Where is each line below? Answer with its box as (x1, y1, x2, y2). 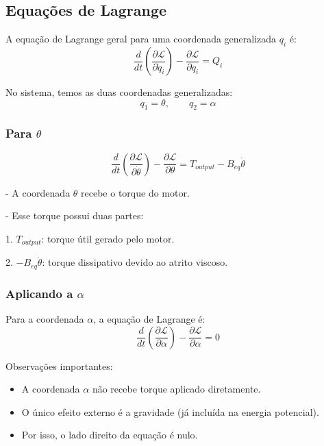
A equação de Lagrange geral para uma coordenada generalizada (5, 32, 277, 46)
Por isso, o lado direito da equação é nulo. (21, 428, 198, 442)
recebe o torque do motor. (81, 185, 190, 199)
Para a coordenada (5, 311, 84, 325)
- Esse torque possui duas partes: (5, 208, 144, 223)
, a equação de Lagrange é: (93, 311, 205, 325)
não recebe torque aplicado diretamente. (92, 382, 261, 396)
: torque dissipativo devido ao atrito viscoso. (42, 255, 228, 269)
